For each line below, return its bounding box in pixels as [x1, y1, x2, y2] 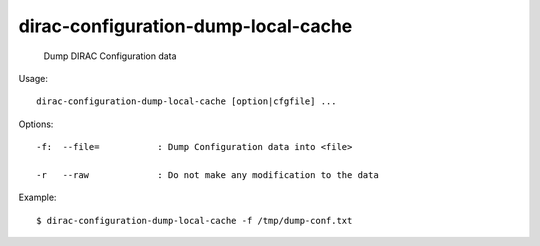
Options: [18, 118, 54, 130]
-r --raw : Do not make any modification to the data [36, 169, 379, 180]
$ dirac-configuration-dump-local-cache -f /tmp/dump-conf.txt [36, 215, 353, 226]
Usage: [18, 72, 49, 84]
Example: [18, 191, 57, 204]
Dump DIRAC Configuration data [43, 50, 177, 62]
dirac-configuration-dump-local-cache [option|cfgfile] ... [36, 96, 337, 107]
